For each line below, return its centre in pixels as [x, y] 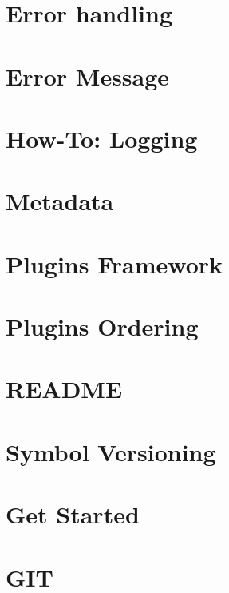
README [64, 389]
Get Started [73, 514]
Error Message [88, 76]
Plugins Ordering [102, 326]
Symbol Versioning [111, 451]
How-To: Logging [102, 138]
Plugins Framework [114, 263]
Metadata [60, 201]
